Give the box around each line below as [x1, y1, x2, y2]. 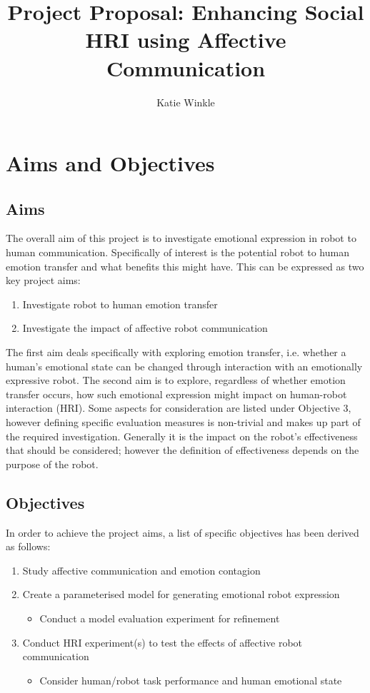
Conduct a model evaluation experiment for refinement [39, 610, 280, 625]
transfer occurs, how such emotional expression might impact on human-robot [6, 386, 347, 401]
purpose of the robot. [6, 456, 99, 471]
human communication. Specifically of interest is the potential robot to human [6, 245, 349, 260]
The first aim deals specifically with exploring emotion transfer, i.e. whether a [6, 345, 346, 360]
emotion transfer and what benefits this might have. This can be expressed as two [6, 258, 364, 273]
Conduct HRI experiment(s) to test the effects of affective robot [22, 634, 303, 649]
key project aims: [6, 273, 81, 288]
